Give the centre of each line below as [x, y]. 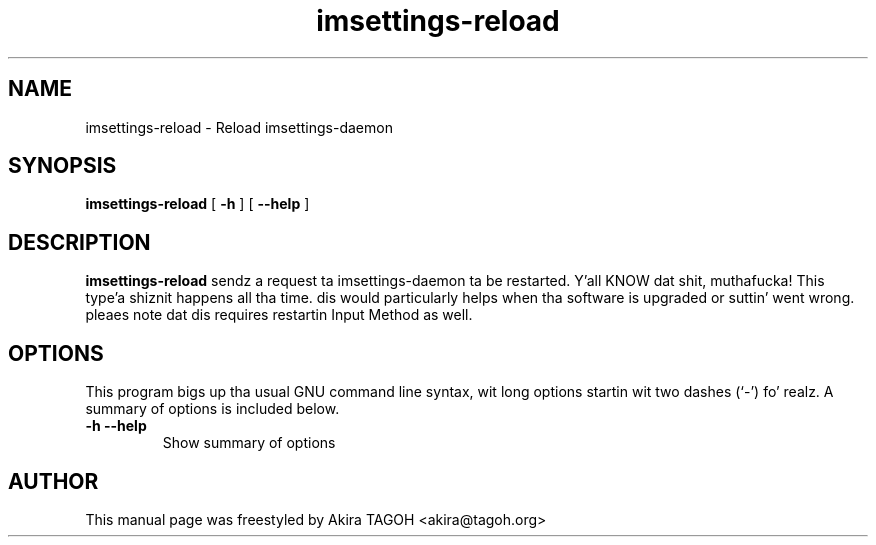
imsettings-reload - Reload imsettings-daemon [239, 127]
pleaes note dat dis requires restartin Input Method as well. [279, 315]
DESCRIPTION [79, 242]
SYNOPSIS [62, 166]
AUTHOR [53, 481]
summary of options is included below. [212, 409]
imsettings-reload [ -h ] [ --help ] [197, 204]
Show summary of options [249, 443]
